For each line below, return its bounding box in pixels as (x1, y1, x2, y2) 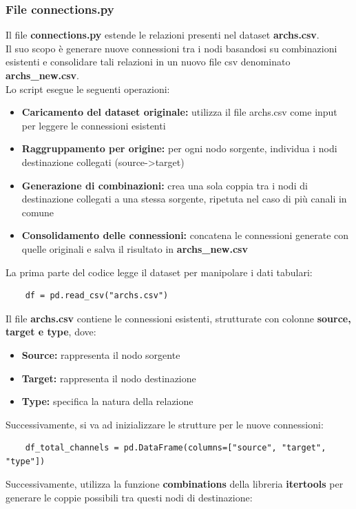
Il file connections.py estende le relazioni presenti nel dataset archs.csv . (6, 28, 320, 42)
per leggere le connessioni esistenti (21, 118, 166, 132)
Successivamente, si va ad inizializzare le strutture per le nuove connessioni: (6, 417, 324, 431)
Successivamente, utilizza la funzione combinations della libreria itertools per (6, 477, 344, 491)
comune (21, 205, 54, 219)
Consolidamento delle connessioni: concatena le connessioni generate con (21, 228, 349, 242)
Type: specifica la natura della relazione (21, 394, 193, 408)
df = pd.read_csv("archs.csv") (25, 291, 169, 301)
